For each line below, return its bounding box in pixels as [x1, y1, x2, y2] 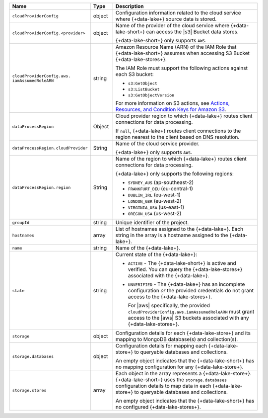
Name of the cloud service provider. [115, 140, 200, 147]
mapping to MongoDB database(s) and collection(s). [115, 336, 238, 342]
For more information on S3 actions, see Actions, [115, 100, 230, 106]
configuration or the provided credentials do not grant [128, 287, 254, 294]
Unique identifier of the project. [115, 219, 189, 226]
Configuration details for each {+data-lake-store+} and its [115, 330, 251, 336]
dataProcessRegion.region [12, 184, 71, 190]
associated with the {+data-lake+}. [128, 272, 209, 279]
